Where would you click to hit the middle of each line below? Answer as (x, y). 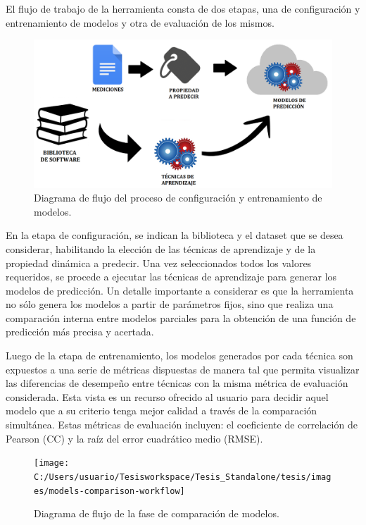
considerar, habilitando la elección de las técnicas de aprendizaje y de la (161, 248)
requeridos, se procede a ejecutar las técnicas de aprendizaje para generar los (171, 277)
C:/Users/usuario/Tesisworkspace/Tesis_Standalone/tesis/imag (183, 477)
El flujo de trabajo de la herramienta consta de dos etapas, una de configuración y (183, 8)
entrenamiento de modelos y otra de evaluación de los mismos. (140, 22)
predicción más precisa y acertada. (80, 332)
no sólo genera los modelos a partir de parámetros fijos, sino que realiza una (170, 304)
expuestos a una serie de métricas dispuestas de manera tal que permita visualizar (183, 369)
